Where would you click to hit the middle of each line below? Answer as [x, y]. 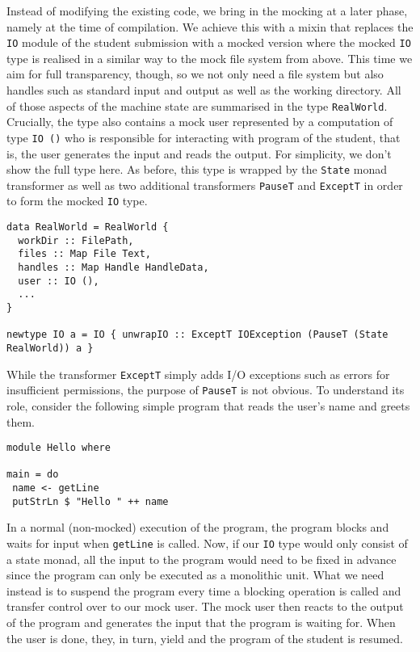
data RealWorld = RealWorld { [88, 227]
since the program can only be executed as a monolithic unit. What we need [195, 575]
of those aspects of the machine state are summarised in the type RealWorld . [197, 105]
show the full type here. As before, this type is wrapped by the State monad [197, 169]
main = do [33, 475]
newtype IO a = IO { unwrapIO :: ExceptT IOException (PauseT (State [197, 335]
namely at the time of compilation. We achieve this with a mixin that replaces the [210, 26]
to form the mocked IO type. [77, 201]
